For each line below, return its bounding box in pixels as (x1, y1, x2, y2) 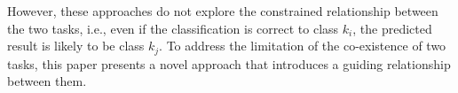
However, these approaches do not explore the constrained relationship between (7, 2, 438, 19)
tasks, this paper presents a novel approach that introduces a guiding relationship (7, 54, 451, 73)
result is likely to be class (7, 36, 145, 55)
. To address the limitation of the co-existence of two (159, 36, 446, 55)
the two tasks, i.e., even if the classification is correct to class (7, 19, 339, 37)
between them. (7, 72, 87, 90)
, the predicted (352, 19, 432, 37)
